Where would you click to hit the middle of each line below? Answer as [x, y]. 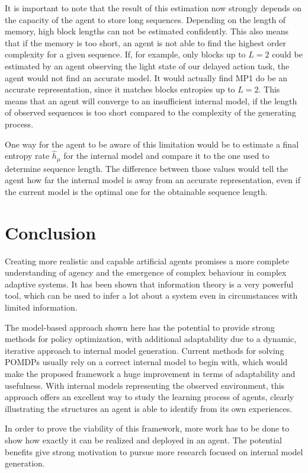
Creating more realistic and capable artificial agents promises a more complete [147, 261]
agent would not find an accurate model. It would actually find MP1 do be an [146, 77]
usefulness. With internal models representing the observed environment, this [145, 385]
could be [287, 54]
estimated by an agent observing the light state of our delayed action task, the [147, 65]
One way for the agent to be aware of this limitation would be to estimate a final [152, 144]
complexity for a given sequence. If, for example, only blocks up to [125, 54]
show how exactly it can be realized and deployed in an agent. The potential [143, 440]
